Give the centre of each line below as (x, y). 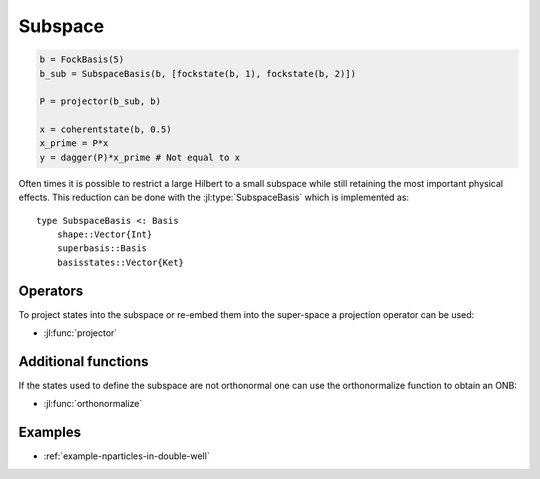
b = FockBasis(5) (82, 59)
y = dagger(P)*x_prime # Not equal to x (139, 157)
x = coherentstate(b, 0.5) (105, 129)
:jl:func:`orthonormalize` (93, 404)
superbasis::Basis (102, 248)
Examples (50, 432)
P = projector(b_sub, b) (100, 101)
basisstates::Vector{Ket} (120, 262)
